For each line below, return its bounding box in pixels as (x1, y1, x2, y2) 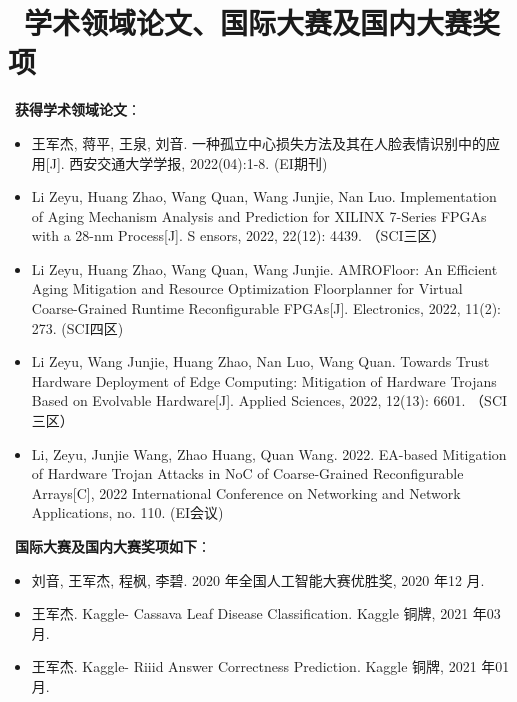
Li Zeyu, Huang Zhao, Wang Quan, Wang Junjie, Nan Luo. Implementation (31, 186, 497, 207)
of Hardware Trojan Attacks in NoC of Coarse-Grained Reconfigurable (31, 463, 464, 484)
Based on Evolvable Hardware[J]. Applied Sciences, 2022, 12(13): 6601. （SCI (31, 390, 508, 411)
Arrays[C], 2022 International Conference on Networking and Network (31, 482, 461, 503)
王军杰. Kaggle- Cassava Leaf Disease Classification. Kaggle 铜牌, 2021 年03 (31, 603, 501, 624)
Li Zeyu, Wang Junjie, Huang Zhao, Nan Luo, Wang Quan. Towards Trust (31, 351, 490, 372)
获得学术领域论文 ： (15, 99, 141, 120)
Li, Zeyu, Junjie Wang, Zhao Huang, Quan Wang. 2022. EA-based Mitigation (31, 443, 507, 464)
